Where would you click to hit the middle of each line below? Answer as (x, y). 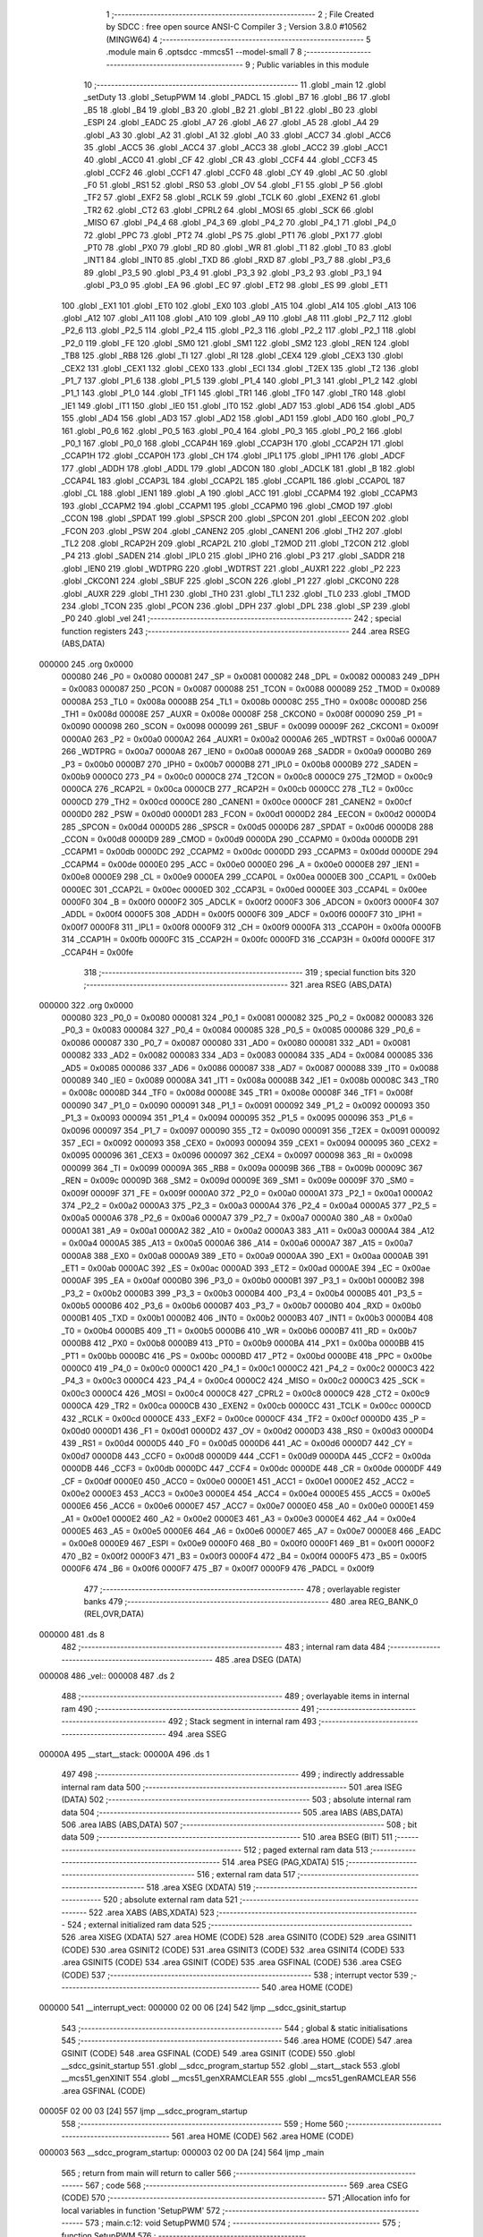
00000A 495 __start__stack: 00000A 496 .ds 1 (124, 1754)
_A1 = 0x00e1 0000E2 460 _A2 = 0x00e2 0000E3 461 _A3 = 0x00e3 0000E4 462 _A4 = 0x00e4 (238, 1518)
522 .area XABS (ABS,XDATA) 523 (152, 1912)
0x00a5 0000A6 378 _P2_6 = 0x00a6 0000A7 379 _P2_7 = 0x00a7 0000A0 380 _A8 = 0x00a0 (237, 1218)
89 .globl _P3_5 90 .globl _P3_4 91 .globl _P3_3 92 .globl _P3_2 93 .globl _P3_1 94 (233, 272)
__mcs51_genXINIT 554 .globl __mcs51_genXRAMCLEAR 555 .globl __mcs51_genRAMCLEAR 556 (239, 2078)
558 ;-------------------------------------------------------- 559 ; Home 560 (203, 2123)
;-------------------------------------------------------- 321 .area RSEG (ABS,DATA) (238, 985)
